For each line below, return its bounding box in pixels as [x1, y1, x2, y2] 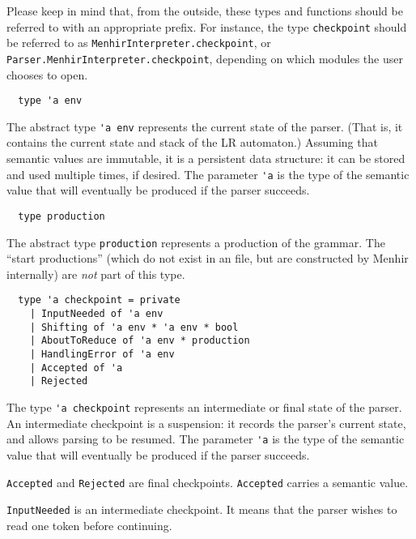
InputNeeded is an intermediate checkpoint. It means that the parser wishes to [6, 501, 397, 518]
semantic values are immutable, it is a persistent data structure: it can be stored [6, 150, 405, 167]
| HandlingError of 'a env [29, 349, 175, 361]
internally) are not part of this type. [6, 265, 185, 282]
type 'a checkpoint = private [18, 294, 180, 306]
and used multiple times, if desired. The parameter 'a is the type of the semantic [6, 165, 410, 182]
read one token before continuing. [6, 516, 172, 533]
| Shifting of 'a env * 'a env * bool [29, 321, 239, 333]
